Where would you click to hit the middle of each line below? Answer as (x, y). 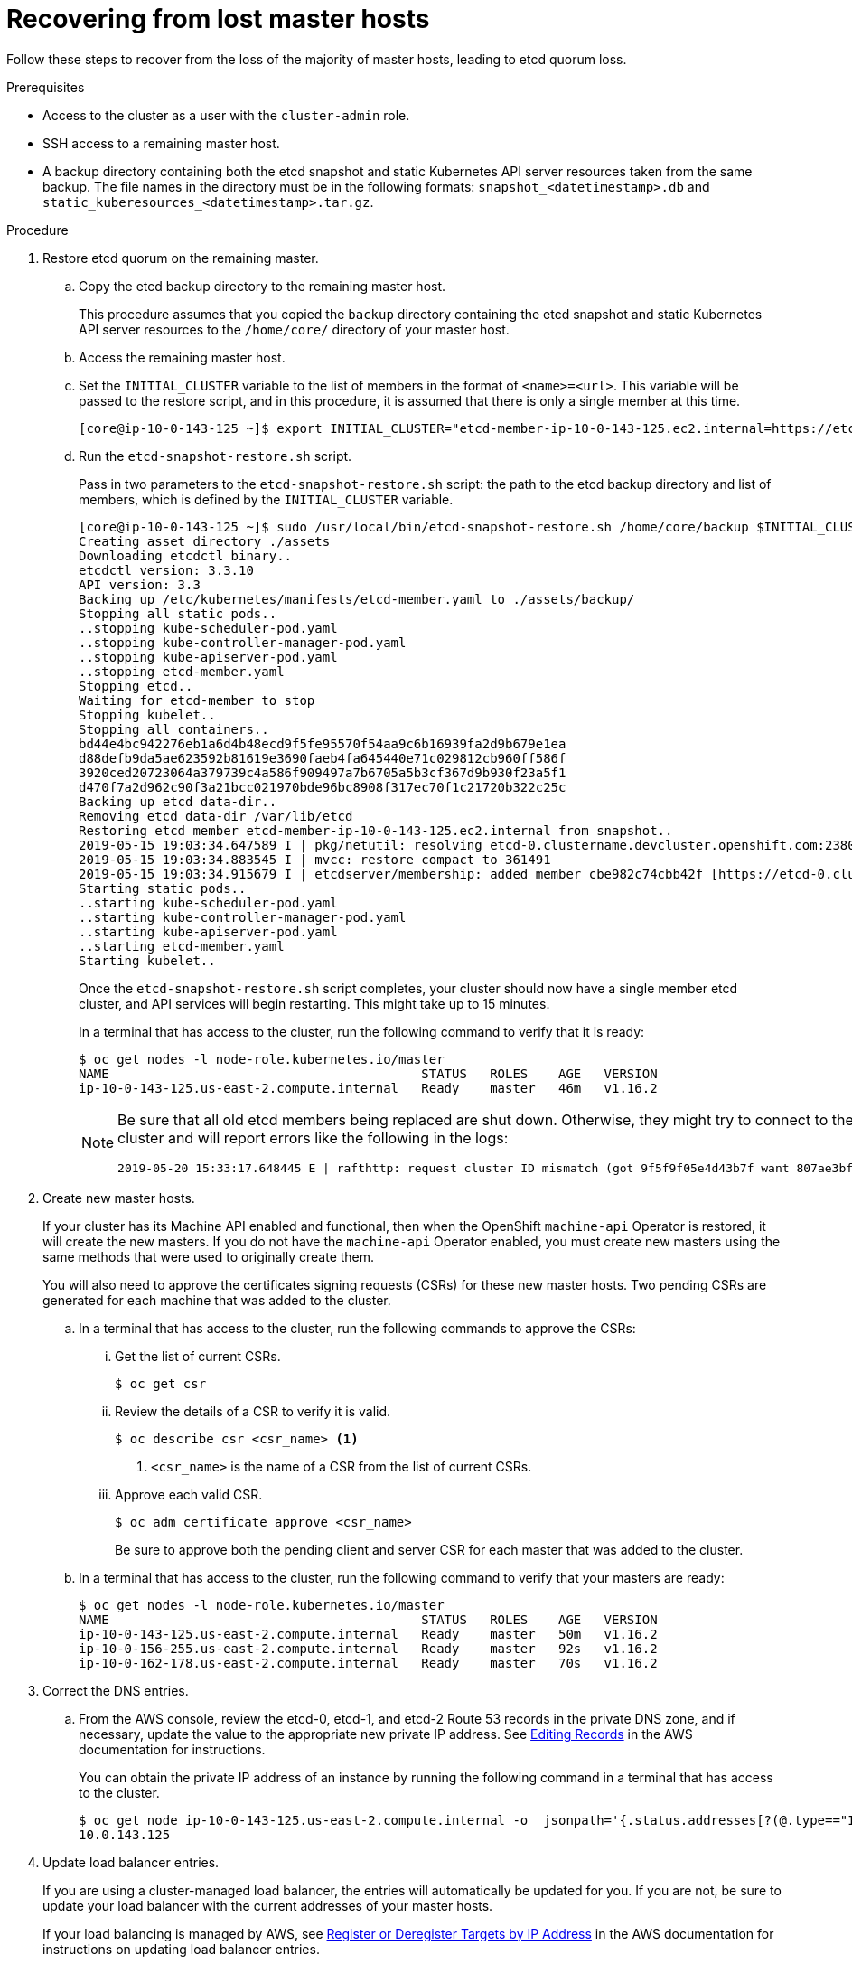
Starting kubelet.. (147, 960)
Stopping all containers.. (174, 729)
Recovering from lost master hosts (218, 19)
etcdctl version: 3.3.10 (166, 570)
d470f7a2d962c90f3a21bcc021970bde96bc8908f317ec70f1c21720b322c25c (323, 787)
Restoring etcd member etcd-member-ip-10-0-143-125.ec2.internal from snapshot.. (376, 830)
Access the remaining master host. (182, 357)
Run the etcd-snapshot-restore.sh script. (215, 456)
